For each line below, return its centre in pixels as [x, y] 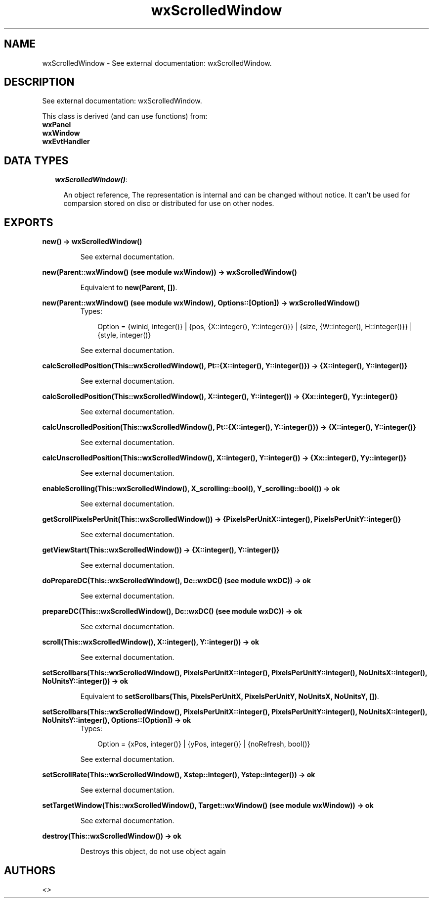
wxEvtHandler [66, 142]
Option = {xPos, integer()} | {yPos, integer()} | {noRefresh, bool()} [204, 744]
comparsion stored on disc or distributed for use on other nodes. [169, 203]
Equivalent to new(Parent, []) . [129, 288]
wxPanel [57, 125]
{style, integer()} [124, 335]
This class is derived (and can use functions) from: [125, 116]
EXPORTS [29, 222]
